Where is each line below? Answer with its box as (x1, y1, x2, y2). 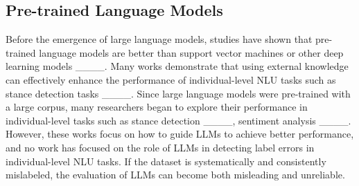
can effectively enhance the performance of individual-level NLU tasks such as (6, 72, 336, 86)
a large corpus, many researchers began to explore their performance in (6, 100, 308, 114)
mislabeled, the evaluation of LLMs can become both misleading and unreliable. (6, 167, 345, 182)
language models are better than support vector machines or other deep (39, 45, 344, 59)
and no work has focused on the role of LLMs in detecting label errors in (6, 140, 315, 154)
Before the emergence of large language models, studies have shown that (6, 32, 313, 46)
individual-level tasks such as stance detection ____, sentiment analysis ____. (6, 113, 351, 127)
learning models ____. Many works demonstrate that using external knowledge (6, 59, 349, 73)
